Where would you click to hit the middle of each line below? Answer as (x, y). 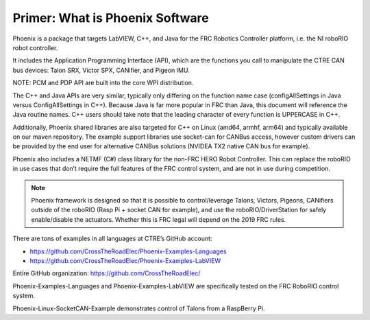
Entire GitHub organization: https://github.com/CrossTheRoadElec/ (107, 273)
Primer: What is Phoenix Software (111, 18)
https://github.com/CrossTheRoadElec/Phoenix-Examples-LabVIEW (125, 260)
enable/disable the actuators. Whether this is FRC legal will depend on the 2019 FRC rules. (159, 219)
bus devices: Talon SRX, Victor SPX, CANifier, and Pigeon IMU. (101, 70)
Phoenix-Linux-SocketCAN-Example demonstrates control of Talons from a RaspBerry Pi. (139, 308)
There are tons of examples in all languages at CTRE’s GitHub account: (112, 239)
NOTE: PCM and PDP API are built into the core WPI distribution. (103, 83)
